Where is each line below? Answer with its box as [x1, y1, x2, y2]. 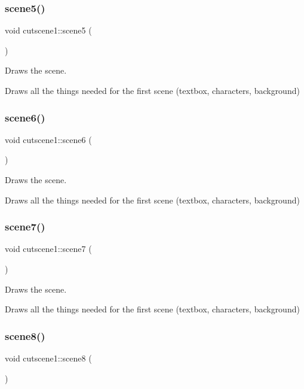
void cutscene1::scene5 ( [5, 24, 92, 37]
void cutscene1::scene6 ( [5, 133, 92, 145]
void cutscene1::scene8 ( [5, 352, 92, 364]
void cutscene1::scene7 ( [5, 242, 92, 255]
